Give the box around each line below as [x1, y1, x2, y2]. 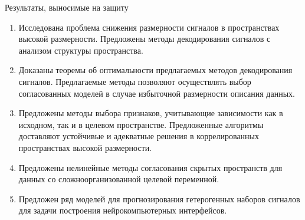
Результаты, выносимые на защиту [5, 1, 129, 13]
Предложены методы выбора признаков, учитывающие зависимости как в [18, 107, 283, 119]
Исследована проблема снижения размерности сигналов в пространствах [18, 21, 280, 33]
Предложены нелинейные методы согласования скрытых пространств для [18, 161, 283, 173]
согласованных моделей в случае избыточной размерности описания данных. [18, 87, 295, 99]
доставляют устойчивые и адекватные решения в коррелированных [18, 130, 260, 142]
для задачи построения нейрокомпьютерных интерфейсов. [18, 204, 227, 216]
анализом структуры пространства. [18, 44, 143, 56]
